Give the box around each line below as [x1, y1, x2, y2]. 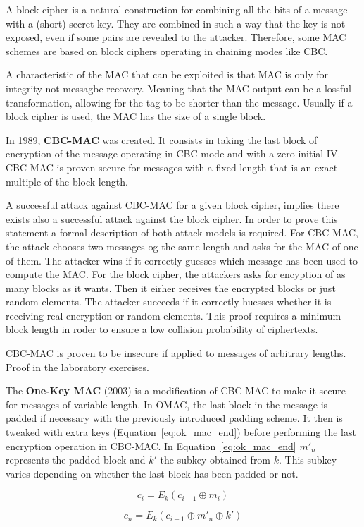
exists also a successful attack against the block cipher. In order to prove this [6, 211, 338, 226]
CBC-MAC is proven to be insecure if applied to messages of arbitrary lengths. [6, 346, 346, 361]
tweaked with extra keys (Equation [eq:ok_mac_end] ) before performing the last [6, 425, 356, 440]
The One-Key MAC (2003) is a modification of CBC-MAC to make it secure [6, 383, 346, 398]
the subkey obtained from [160, 452, 271, 467]
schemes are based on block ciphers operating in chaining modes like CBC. [6, 43, 328, 58]
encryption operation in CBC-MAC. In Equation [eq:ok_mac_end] [6, 438, 296, 453]
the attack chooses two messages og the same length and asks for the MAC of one [6, 238, 358, 253]
